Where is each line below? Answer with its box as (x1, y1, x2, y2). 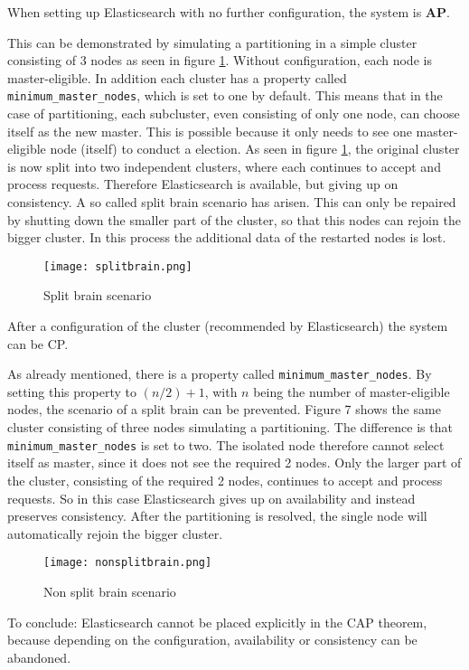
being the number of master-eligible (253, 382, 450, 401)
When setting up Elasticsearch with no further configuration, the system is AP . (7, 3, 450, 21)
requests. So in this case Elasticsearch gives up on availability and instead (7, 488, 416, 507)
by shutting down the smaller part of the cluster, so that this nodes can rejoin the (7, 210, 461, 229)
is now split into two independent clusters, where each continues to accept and (7, 156, 441, 175)
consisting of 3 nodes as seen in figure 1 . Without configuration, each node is (7, 51, 432, 70)
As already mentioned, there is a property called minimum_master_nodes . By (7, 364, 432, 383)
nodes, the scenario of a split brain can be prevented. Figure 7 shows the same (7, 400, 441, 419)
